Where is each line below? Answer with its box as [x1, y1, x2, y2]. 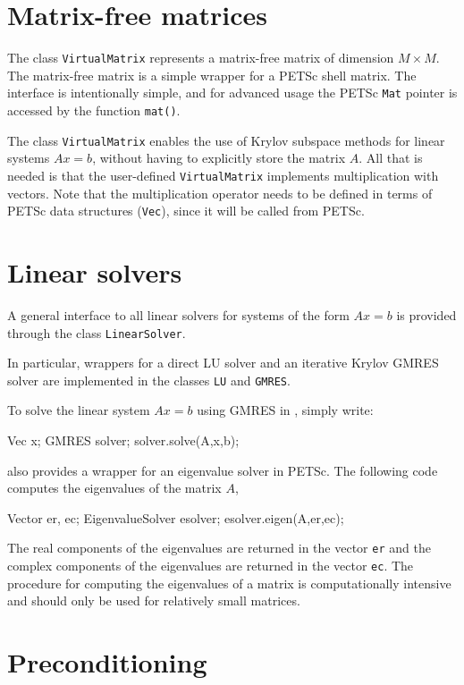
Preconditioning [7, 644, 207, 681]
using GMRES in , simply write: [197, 401, 374, 419]
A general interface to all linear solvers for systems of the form [7, 305, 350, 324]
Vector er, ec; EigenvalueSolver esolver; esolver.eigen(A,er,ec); [7, 508, 344, 527]
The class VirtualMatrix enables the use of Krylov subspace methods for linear [7, 131, 445, 149]
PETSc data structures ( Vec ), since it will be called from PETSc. [7, 201, 365, 220]
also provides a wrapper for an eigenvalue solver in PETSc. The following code [7, 461, 438, 479]
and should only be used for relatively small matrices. [7, 591, 300, 610]
